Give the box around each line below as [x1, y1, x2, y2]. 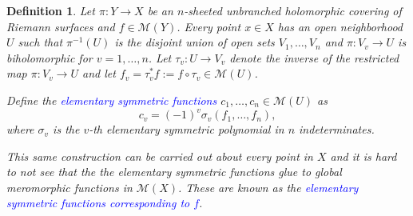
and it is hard [330, 147, 397, 164]
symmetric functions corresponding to [6, 194, 190, 211]
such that [18, 34, 63, 50]
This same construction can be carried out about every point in [6, 147, 313, 164]
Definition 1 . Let [6, 2, 95, 18]
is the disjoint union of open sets [114, 34, 275, 50]
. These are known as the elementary [177, 178, 359, 195]
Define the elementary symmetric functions [6, 91, 217, 108]
